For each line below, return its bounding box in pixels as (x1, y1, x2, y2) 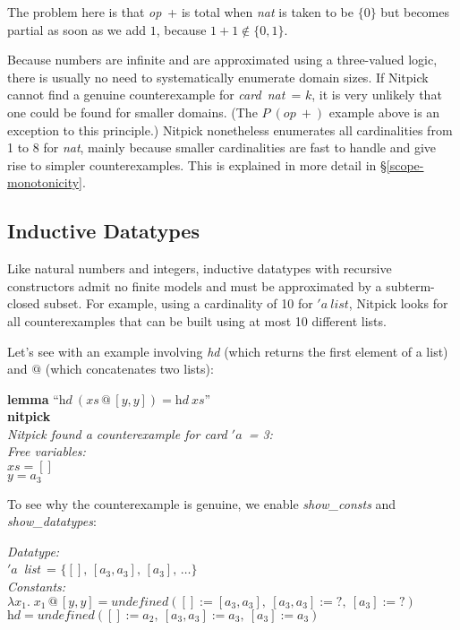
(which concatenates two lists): (45, 359, 214, 378)
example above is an (328, 102, 440, 121)
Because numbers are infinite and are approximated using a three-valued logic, (7, 50, 438, 69)
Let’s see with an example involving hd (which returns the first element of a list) (7, 341, 448, 360)
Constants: (7, 576, 66, 595)
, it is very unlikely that (311, 85, 442, 104)
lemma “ (7, 389, 59, 408)
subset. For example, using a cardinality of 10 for (44, 294, 313, 313)
